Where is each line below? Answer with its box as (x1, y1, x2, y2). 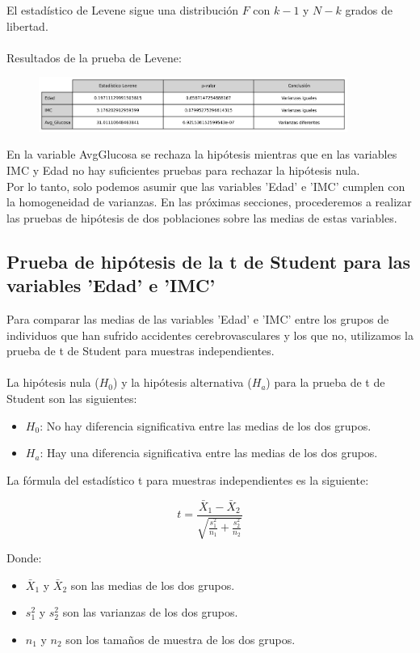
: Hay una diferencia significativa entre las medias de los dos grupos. (40, 444, 378, 461)
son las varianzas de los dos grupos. (62, 604, 238, 621)
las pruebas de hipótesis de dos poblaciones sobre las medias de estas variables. (6, 209, 397, 226)
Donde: (6, 549, 42, 566)
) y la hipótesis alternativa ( (113, 374, 252, 391)
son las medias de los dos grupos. (70, 576, 235, 593)
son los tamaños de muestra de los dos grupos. (65, 630, 296, 647)
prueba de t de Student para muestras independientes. (6, 342, 275, 359)
